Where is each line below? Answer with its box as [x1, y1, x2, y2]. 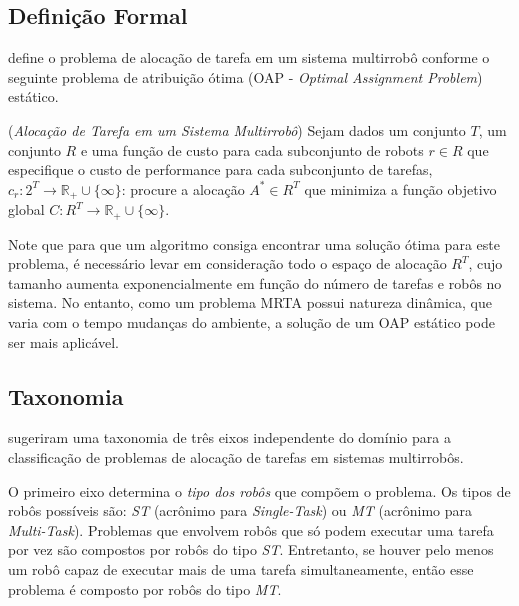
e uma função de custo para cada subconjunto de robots [80, 139, 424, 160]
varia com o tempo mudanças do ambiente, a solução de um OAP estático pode [8, 312, 495, 333]
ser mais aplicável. [8, 331, 120, 352]
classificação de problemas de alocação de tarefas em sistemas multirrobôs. [8, 447, 464, 468]
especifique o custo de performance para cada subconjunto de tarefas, [8, 159, 433, 180]
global [8, 199, 45, 220]
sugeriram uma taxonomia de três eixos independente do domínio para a [8, 427, 451, 448]
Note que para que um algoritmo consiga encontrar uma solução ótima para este [8, 233, 500, 254]
